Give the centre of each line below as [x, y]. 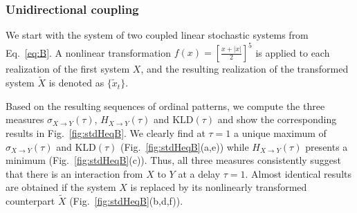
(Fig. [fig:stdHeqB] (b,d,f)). [126, 201]
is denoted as [76, 83]
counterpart [30, 201]
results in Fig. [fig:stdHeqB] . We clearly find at [106, 132]
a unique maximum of [280, 132]
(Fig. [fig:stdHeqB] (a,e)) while [185, 146]
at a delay [199, 173]
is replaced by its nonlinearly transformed [219, 187]
